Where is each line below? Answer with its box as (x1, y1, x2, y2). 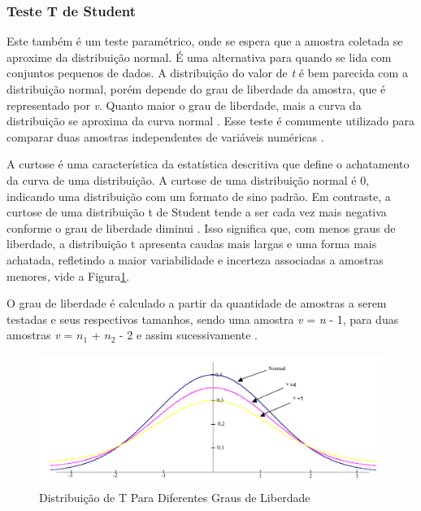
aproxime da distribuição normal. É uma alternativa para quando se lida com (7, 48, 392, 65)
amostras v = (7, 326, 73, 343)
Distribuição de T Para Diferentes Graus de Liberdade (39, 489, 310, 506)
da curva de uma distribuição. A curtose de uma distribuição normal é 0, (7, 171, 370, 188)
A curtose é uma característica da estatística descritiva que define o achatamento (7, 155, 410, 173)
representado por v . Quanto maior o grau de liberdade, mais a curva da (7, 96, 362, 113)
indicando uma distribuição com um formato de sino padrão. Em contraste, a (7, 187, 391, 204)
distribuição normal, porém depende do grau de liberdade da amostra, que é (7, 81, 386, 97)
